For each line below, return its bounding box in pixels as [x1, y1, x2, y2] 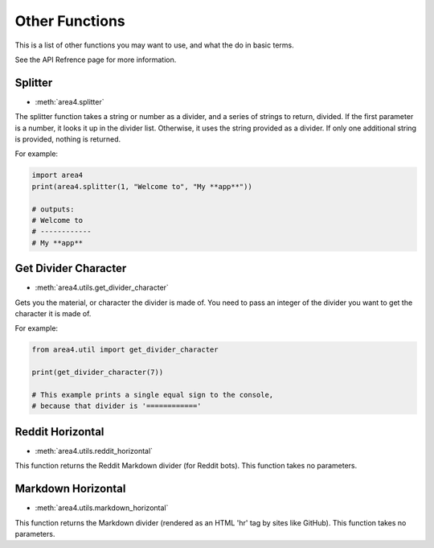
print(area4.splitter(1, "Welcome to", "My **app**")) [31, 182, 252, 191]
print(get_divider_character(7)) [31, 368, 164, 377]
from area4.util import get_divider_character [31, 345, 219, 354]
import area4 [31, 171, 84, 180]
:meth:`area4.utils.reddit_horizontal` [35, 446, 153, 455]
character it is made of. [14, 309, 92, 319]
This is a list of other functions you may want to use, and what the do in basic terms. [14, 40, 294, 50]
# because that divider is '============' [31, 402, 202, 410]
